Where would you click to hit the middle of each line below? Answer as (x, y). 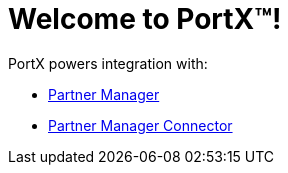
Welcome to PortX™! (145, 19)
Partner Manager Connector (140, 125)
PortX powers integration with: (108, 63)
